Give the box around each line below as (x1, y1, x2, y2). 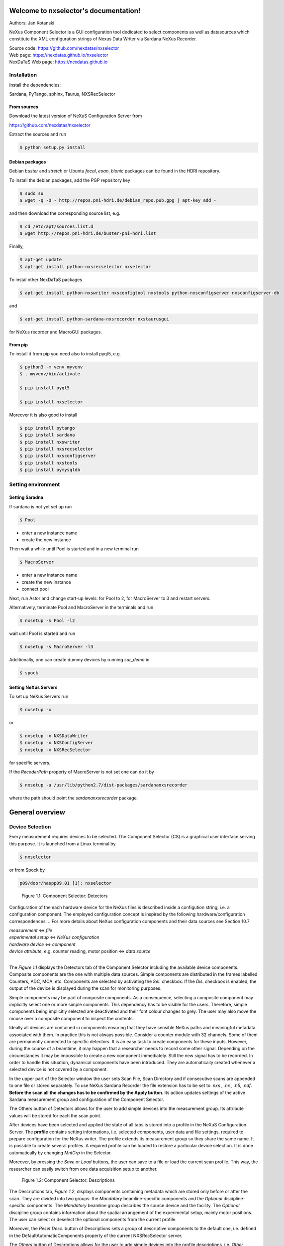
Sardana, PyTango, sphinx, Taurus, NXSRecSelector (9, 91, 116, 97)
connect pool (21, 586, 49, 592)
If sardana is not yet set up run (9, 503, 72, 509)
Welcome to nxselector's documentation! (9, 6, 141, 15)
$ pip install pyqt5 (19, 385, 70, 391)
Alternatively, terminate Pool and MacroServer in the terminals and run (9, 605, 154, 611)
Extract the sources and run (9, 131, 67, 137)
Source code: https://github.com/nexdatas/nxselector (9, 45, 119, 51)
